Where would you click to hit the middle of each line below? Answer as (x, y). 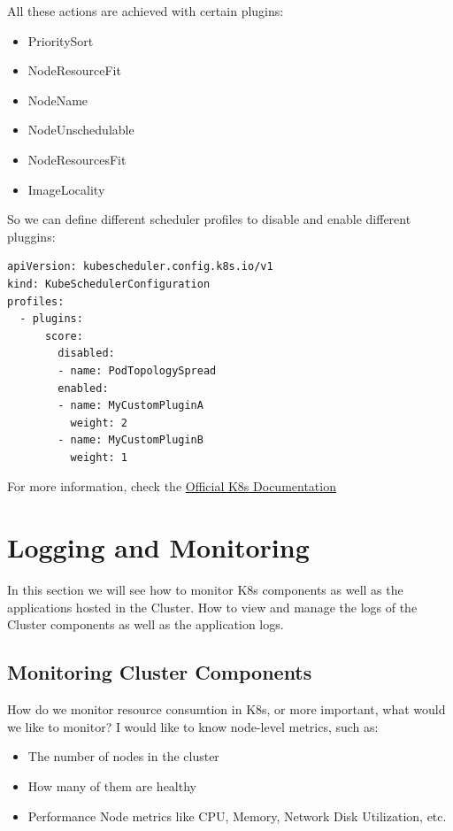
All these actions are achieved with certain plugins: (146, 11)
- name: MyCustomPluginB (131, 440)
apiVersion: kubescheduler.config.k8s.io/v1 (140, 267)
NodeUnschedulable (81, 130)
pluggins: (31, 236)
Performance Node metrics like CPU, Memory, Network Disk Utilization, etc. (237, 816)
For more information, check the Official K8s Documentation (172, 486)
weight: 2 (99, 423)
